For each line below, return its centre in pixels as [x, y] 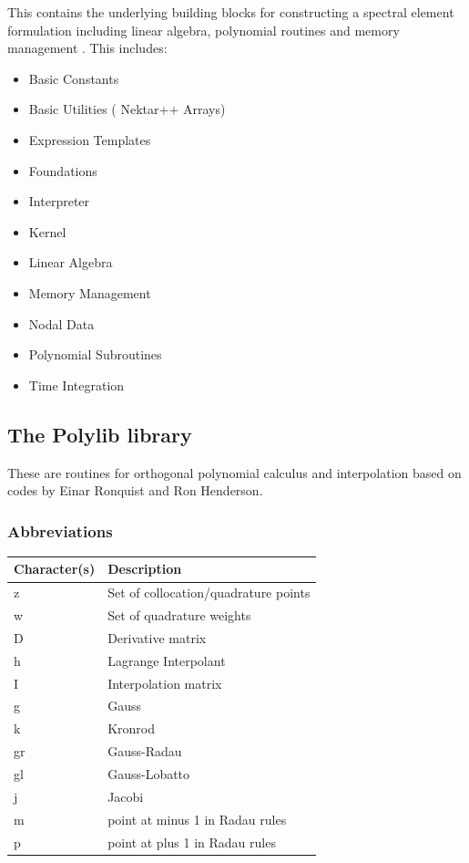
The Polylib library [100, 434]
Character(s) [55, 569]
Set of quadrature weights [179, 615]
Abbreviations [60, 530]
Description [145, 569]
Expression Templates [90, 139]
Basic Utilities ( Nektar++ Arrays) [127, 109]
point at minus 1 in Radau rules [197, 819]
